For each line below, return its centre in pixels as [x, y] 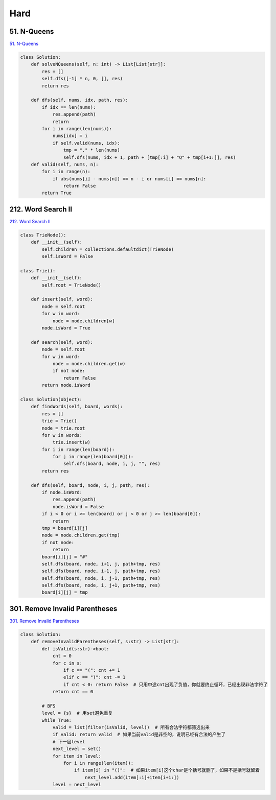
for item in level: [77, 756]
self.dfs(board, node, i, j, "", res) [112, 464]
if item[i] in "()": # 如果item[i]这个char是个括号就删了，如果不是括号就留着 [167, 770]
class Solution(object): [51, 399]
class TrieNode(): [43, 235]
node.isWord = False [78, 507]
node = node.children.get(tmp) [81, 535]
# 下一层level [69, 742]
